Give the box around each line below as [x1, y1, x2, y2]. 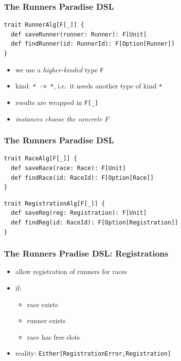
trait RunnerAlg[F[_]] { [4, 21, 84, 29]
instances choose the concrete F [15, 113, 109, 123]
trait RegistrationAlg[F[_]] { [4, 200, 105, 207]
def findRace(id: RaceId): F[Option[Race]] [11, 174, 154, 181]
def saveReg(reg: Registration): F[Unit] [11, 209, 147, 217]
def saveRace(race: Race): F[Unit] [11, 164, 126, 172]
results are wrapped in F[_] [15, 97, 98, 107]
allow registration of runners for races [15, 266, 127, 276]
